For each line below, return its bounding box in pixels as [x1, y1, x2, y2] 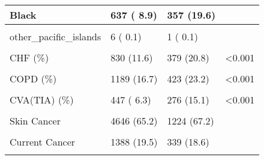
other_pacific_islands [10, 29, 101, 43]
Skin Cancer [10, 114, 61, 128]
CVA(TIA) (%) [10, 93, 74, 106]
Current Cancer [10, 135, 76, 149]
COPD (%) [10, 72, 57, 85]
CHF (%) [10, 51, 49, 64]
